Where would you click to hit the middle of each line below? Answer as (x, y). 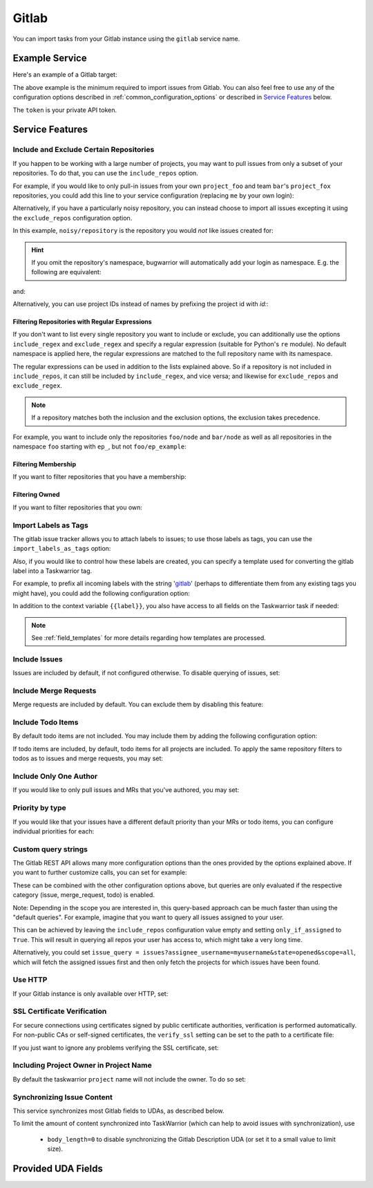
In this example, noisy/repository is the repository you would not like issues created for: (143, 231)
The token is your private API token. (65, 110)
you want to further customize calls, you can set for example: (100, 873)
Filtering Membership (44, 464)
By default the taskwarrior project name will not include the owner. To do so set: (130, 1079)
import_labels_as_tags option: (62, 549)
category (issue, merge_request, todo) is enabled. (84, 895)
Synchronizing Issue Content (63, 1097)
